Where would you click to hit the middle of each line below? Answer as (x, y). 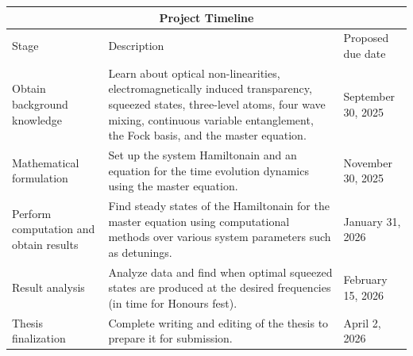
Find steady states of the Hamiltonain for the (219, 206)
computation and (54, 229)
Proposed (366, 38)
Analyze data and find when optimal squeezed (220, 272)
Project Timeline (206, 17)
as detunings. (140, 252)
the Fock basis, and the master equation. (207, 135)
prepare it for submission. (170, 338)
